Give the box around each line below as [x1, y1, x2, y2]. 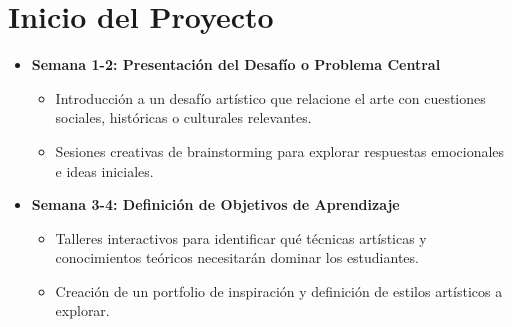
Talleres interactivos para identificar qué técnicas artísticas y [55, 227, 427, 248]
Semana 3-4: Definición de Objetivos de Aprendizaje [31, 194, 400, 215]
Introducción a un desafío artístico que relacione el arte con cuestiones [55, 87, 486, 108]
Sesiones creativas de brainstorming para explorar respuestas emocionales [55, 140, 505, 161]
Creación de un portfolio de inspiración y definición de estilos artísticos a [55, 280, 503, 301]
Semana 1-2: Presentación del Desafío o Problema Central [31, 54, 441, 75]
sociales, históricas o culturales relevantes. [55, 107, 312, 128]
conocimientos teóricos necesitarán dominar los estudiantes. [55, 247, 419, 268]
